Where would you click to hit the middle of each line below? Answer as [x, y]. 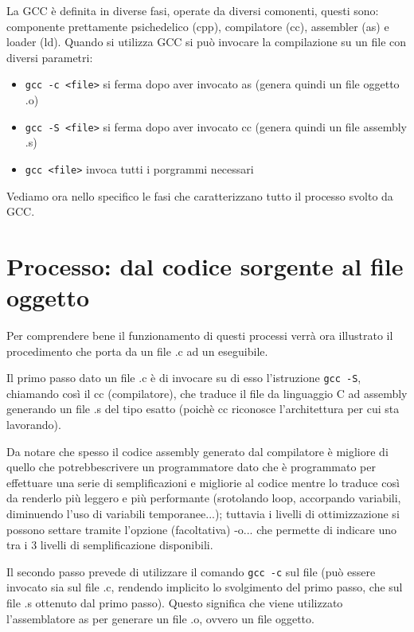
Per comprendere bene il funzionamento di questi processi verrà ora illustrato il [200, 336]
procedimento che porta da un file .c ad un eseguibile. [137, 351]
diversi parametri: [50, 57]
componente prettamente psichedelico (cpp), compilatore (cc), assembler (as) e [198, 26]
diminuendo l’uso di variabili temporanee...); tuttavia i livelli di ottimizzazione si [203, 514]
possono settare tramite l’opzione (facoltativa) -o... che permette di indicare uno [201, 529]
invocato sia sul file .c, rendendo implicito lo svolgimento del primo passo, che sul [205, 587]
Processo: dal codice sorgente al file [205, 265]
